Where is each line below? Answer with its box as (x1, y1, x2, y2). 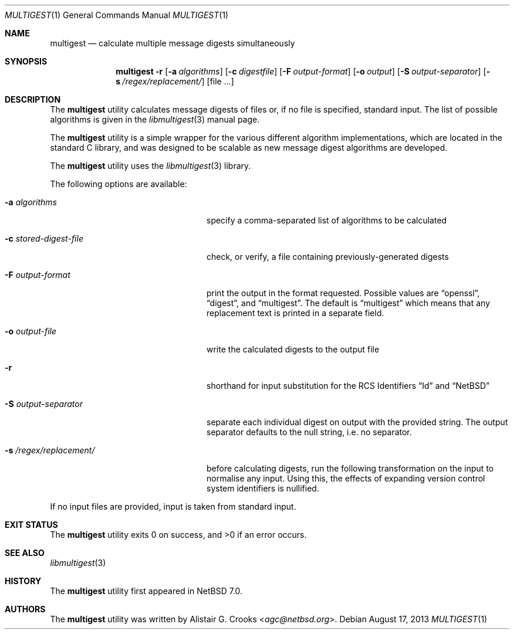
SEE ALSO (5, 548, 45, 558)
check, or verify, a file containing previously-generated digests (207, 252, 449, 262)
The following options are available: (50, 179, 187, 189)
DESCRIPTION (5, 94, 61, 104)
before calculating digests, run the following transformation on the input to (207, 463, 494, 473)
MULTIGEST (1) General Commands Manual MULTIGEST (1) (5, 10, 229, 20)
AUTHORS (5, 604, 46, 614)
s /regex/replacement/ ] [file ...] (116, 76, 234, 86)
